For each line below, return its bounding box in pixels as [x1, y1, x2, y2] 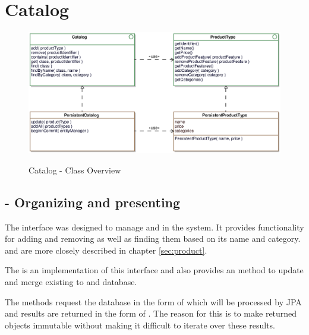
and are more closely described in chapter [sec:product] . [5, 244, 207, 256]
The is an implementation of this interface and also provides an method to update [5, 264, 304, 276]
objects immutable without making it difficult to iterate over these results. [5, 318, 276, 331]
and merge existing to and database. [5, 276, 137, 288]
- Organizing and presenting [5, 192, 181, 211]
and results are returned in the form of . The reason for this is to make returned [5, 307, 297, 320]
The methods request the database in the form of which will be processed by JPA [5, 295, 302, 308]
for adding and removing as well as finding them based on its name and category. [5, 232, 301, 245]
